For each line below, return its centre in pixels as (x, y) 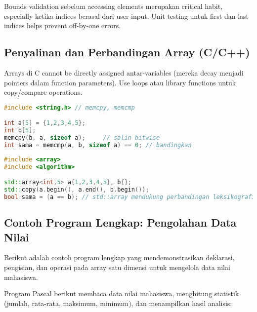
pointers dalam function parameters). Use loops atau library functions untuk (120, 82)
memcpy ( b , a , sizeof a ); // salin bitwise (82, 138)
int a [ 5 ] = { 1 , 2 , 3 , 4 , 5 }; (45, 123)
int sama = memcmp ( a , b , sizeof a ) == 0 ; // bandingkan (98, 145)
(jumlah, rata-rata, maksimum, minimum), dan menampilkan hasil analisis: (118, 303)
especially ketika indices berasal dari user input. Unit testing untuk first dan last (127, 16)
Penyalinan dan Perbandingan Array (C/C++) (127, 52)
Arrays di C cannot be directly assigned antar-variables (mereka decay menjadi (124, 72)
